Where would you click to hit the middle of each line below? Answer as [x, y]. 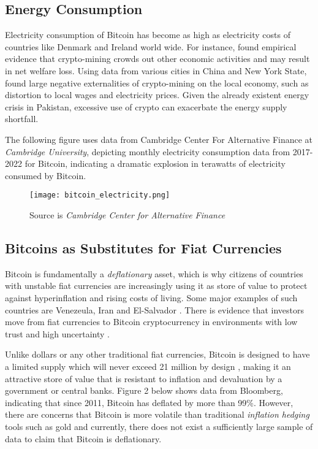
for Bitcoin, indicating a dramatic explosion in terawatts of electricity [155, 163]
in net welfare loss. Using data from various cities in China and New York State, [156, 70]
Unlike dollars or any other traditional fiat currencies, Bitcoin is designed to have [157, 354]
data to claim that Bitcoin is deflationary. [83, 438]
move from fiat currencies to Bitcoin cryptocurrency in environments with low [151, 322]
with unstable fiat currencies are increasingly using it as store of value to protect [156, 286]
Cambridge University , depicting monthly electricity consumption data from [148, 151]
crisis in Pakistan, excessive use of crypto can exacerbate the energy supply [146, 106]
